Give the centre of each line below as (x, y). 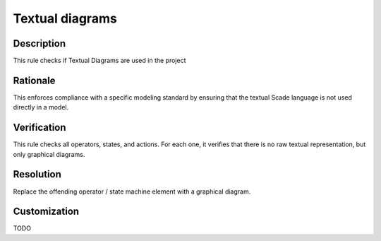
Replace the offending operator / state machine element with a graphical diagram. (132, 192)
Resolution (37, 174)
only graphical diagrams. (49, 154)
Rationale (34, 80)
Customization (46, 212)
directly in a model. (41, 107)
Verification (40, 128)
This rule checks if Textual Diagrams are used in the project (99, 61)
